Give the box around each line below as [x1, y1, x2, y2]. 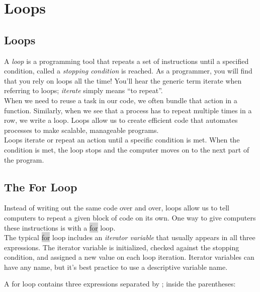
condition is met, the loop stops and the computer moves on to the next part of [4, 144, 249, 155]
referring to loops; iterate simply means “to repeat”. [4, 85, 163, 96]
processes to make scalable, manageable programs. [4, 124, 159, 135]
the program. [4, 154, 44, 165]
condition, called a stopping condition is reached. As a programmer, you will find [4, 65, 252, 76]
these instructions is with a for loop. [4, 222, 116, 233]
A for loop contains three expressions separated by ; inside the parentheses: [4, 278, 236, 289]
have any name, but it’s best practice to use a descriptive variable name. [4, 261, 228, 272]
